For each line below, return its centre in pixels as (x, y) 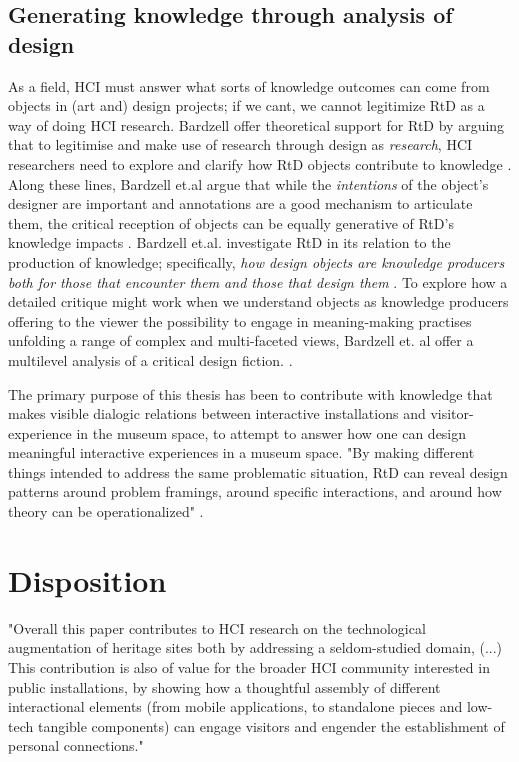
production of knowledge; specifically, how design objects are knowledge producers (256, 261)
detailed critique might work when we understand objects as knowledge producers (258, 301)
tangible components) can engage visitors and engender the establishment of (271, 725)
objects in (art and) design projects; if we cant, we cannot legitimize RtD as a (246, 105)
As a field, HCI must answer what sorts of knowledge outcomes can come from (249, 85)
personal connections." (76, 745)
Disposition (87, 579)
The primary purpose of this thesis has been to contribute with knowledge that (250, 393)
